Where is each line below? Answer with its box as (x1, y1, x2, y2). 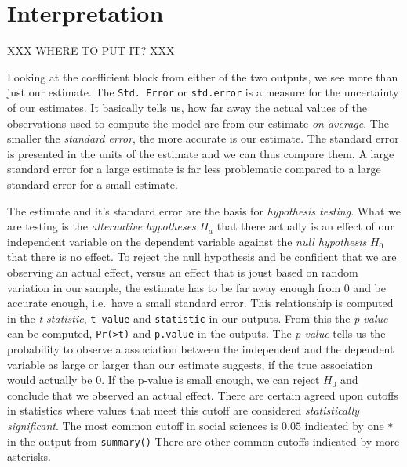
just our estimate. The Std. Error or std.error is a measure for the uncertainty (7, 84, 399, 100)
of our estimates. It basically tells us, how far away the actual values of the (7, 99, 367, 115)
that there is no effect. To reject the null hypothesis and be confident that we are (7, 248, 397, 265)
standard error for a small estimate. (7, 176, 178, 192)
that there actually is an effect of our (216, 218, 394, 234)
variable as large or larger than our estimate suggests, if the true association (7, 356, 373, 372)
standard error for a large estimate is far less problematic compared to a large (7, 161, 381, 177)
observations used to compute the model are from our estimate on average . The (7, 114, 389, 131)
